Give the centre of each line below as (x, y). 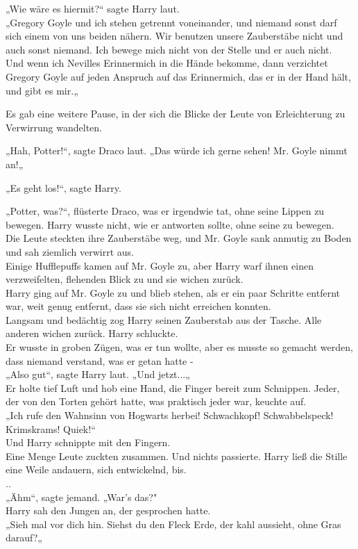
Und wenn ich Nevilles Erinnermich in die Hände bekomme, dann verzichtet (167, 63)
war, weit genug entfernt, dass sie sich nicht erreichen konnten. (138, 306)
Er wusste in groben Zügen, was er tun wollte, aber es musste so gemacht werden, (179, 347)
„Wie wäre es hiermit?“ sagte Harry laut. (93, 8)
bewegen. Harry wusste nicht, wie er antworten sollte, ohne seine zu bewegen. (170, 224)
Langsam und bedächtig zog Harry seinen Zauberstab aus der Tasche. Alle (164, 319)
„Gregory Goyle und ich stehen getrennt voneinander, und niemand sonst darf (171, 22)
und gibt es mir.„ (42, 90)
